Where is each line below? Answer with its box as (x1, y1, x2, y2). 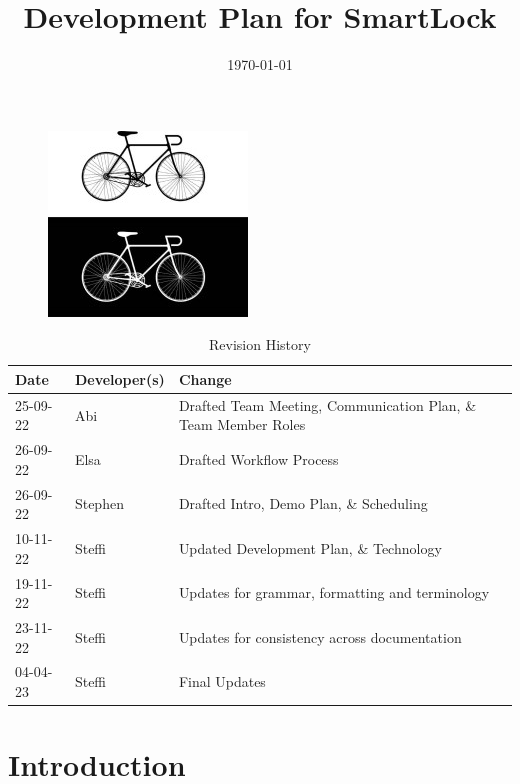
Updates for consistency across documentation (178, 626, 462, 647)
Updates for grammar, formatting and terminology (178, 582, 490, 603)
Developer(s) (74, 368, 165, 389)
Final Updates (178, 671, 266, 692)
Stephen (74, 493, 124, 514)
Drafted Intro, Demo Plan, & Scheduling (178, 493, 428, 514)
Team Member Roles (178, 414, 306, 435)
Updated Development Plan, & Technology (178, 537, 442, 558)
